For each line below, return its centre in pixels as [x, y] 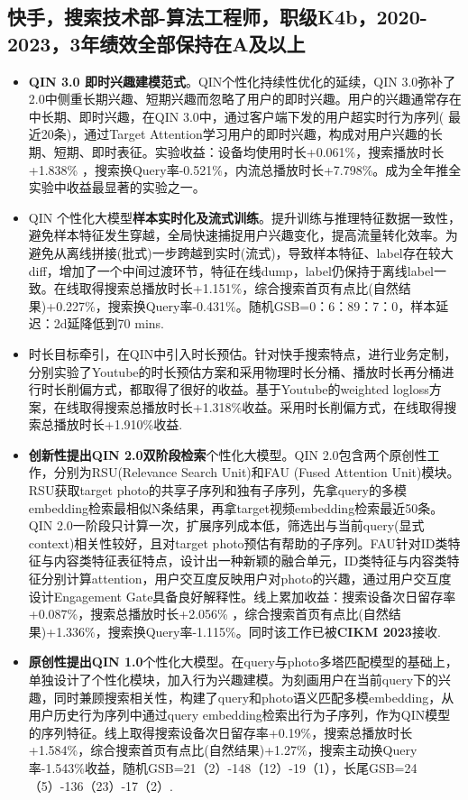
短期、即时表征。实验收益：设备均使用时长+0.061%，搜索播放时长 [249, 151]
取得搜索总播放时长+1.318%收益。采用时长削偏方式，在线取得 [262, 406]
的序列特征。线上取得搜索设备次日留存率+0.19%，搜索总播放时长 [220, 732]
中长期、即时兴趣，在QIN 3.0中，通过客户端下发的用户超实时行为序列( [236, 116]
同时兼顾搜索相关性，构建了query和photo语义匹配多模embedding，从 [254, 697]
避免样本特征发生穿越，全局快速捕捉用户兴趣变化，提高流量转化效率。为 [243, 235]
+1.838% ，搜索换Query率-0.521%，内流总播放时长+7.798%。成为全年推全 [245, 169]
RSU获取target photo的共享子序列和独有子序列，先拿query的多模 [217, 490]
